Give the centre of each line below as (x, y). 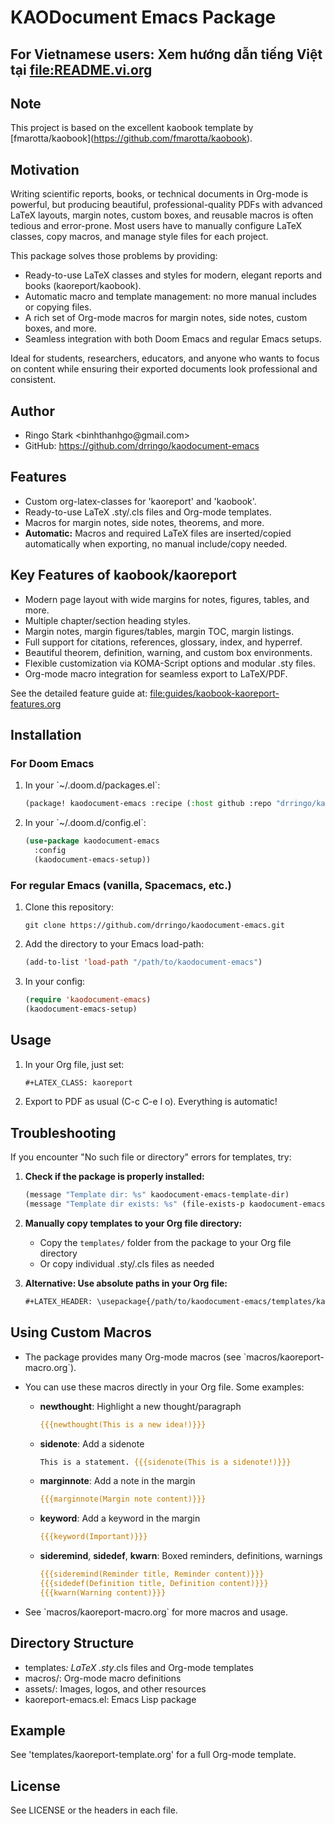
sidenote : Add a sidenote (92, 1443)
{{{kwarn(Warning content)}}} (103, 1592)
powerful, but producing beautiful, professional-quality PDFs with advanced (166, 205)
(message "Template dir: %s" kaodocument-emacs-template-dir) (157, 1195)
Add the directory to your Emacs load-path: (114, 944)
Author (32, 411)
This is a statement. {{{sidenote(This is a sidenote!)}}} (165, 1462)
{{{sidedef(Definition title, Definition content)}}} (154, 1584)
